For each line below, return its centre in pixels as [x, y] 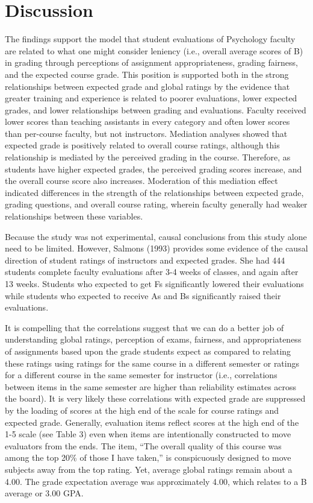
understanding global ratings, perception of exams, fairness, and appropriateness [153, 339]
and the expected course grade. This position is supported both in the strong [147, 74]
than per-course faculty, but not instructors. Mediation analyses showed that [146, 133]
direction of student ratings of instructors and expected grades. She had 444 [145, 260]
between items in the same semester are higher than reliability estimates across [151, 386]
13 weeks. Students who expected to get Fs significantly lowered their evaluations [154, 283]
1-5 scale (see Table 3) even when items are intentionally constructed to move [148, 434]
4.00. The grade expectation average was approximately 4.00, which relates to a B [156, 481]
